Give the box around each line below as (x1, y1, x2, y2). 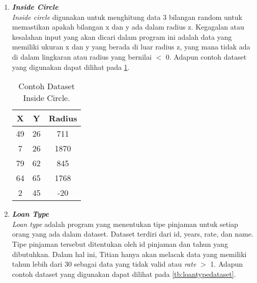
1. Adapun (210, 259, 243, 269)
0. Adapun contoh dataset (165, 51, 247, 62)
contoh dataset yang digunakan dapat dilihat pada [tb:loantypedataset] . (12, 268, 236, 279)
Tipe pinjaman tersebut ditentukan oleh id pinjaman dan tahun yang (12, 238, 228, 249)
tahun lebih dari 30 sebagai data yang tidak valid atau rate (12, 259, 196, 269)
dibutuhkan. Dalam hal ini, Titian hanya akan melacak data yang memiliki (12, 248, 247, 259)
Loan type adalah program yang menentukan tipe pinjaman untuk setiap (12, 218, 238, 229)
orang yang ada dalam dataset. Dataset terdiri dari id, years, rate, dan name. (12, 228, 253, 239)
